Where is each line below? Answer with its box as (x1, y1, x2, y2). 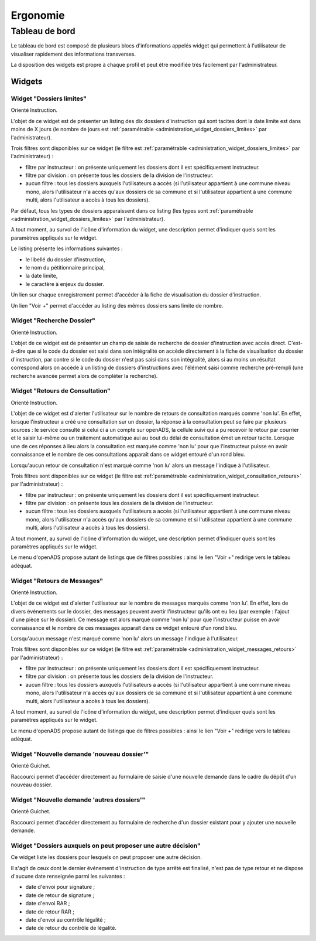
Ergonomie (11, 9, 66, 22)
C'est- (287, 340, 303, 347)
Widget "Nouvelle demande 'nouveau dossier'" (11, 750, 149, 758)
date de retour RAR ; (25, 908, 75, 915)
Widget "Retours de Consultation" (11, 387, 111, 395)
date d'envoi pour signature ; (25, 884, 95, 891)
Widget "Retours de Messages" (11, 577, 104, 585)
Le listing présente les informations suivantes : (11, 245, 123, 252)
